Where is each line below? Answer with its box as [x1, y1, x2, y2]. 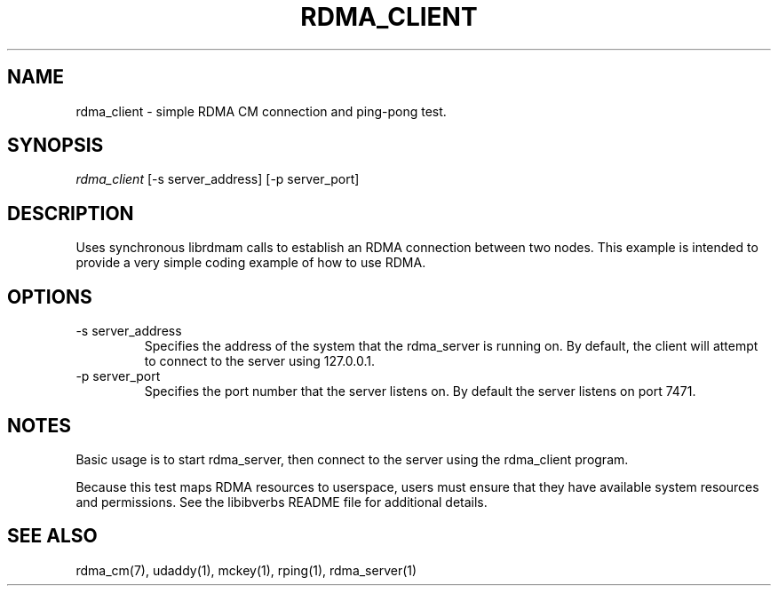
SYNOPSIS [7, 134, 104, 157]
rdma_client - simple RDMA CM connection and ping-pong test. [75, 103, 447, 119]
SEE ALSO [7, 525, 98, 548]
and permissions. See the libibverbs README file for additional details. [75, 494, 488, 510]
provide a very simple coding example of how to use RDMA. [75, 255, 426, 271]
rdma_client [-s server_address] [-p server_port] [75, 171, 360, 187]
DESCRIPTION [7, 202, 134, 225]
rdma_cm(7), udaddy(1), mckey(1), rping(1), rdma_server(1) [75, 562, 417, 578]
